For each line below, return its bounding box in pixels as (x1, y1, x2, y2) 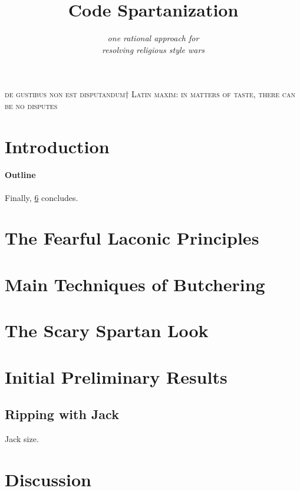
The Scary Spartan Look (5, 318, 209, 342)
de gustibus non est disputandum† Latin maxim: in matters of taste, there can (5, 88, 296, 100)
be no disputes (5, 99, 58, 111)
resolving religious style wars (101, 43, 205, 55)
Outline (5, 169, 36, 181)
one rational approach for (107, 32, 199, 44)
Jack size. (5, 432, 39, 444)
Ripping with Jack (5, 405, 119, 423)
